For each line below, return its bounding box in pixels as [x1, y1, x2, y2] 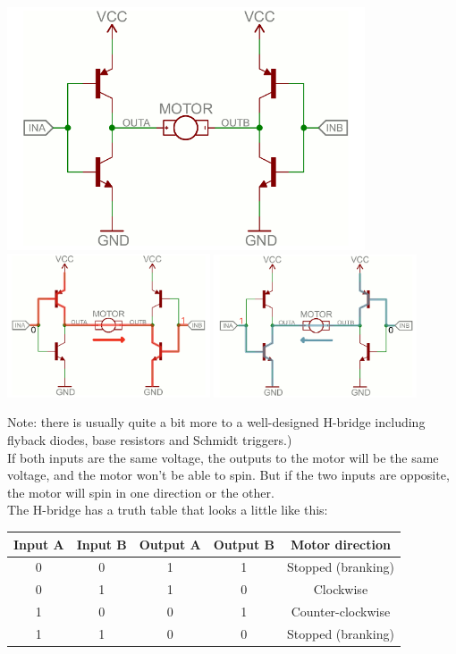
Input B [76, 534, 127, 553]
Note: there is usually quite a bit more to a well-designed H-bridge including [7, 413, 426, 432]
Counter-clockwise [291, 602, 391, 621]
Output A [139, 534, 201, 553]
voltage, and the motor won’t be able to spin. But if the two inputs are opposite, [7, 465, 450, 484]
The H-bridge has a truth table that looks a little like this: [7, 500, 328, 519]
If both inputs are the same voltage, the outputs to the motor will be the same [7, 448, 439, 466]
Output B [213, 534, 274, 553]
